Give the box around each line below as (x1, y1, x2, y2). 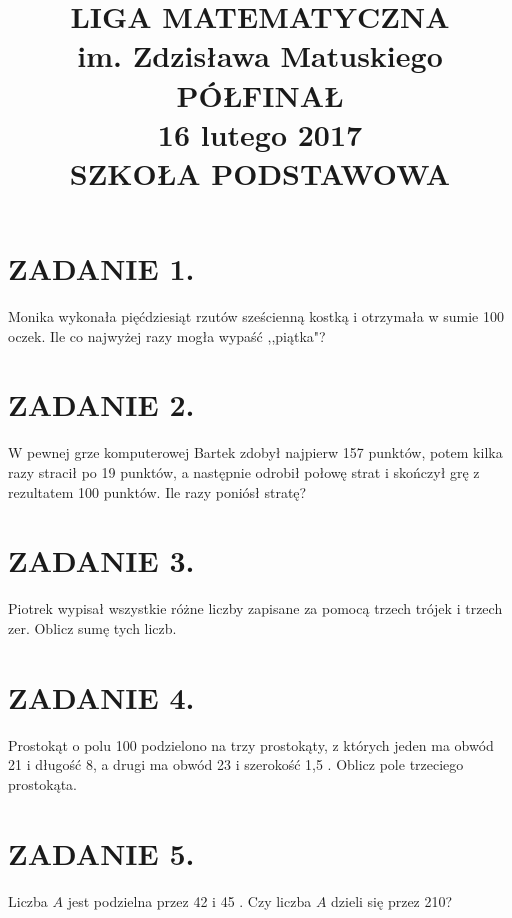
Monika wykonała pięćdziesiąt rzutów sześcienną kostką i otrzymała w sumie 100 (8, 306, 504, 327)
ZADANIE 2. (8, 384, 195, 425)
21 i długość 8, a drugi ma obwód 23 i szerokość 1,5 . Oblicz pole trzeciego (8, 754, 464, 775)
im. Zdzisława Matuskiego (77, 35, 443, 76)
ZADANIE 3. (8, 540, 195, 581)
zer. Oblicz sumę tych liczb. (8, 617, 177, 638)
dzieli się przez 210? (331, 890, 453, 911)
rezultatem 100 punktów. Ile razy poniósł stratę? (8, 481, 307, 502)
